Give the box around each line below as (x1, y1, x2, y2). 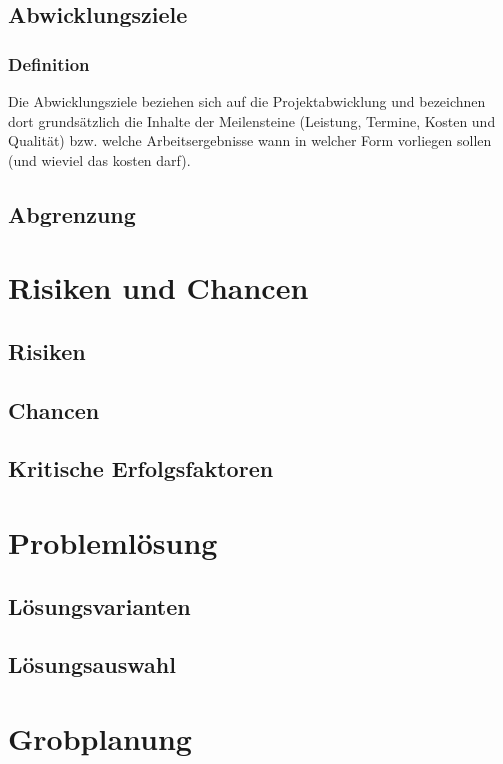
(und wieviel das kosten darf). (8, 149, 191, 170)
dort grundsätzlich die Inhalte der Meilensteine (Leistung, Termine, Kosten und (8, 110, 496, 131)
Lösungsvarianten (8, 590, 191, 621)
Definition (8, 51, 90, 76)
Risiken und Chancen (8, 267, 309, 308)
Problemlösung (8, 522, 218, 563)
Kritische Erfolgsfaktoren (8, 453, 274, 484)
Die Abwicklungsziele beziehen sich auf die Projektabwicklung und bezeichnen (8, 91, 486, 111)
